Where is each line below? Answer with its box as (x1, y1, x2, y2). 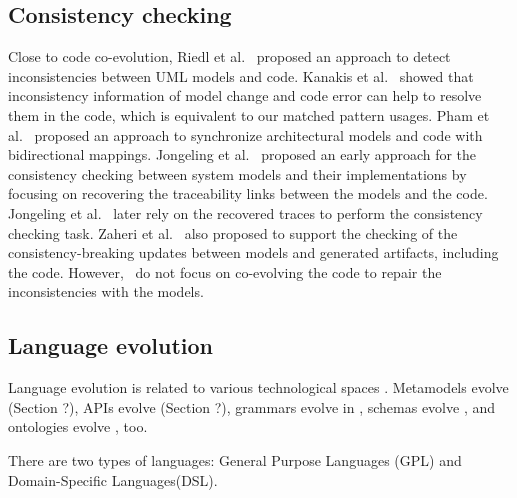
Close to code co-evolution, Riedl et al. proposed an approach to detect (8, 46, 451, 67)
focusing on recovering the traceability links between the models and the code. (8, 183, 488, 204)
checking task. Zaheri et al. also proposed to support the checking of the (8, 222, 458, 243)
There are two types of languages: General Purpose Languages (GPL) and (8, 449, 462, 470)
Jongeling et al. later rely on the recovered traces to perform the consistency (8, 202, 483, 223)
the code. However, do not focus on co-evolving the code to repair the (8, 261, 442, 282)
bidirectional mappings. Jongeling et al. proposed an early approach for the (8, 144, 477, 165)
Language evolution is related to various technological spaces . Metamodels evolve (8, 377, 509, 398)
